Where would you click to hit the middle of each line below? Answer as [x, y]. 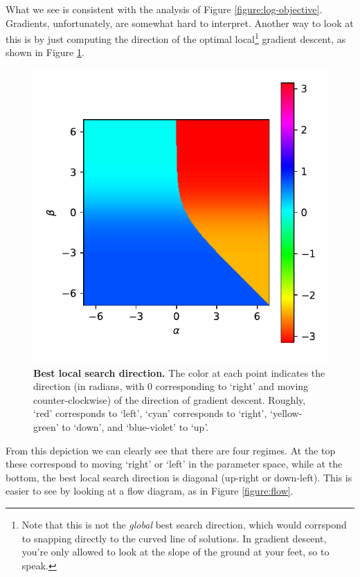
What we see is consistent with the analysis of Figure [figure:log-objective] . [164, 9]
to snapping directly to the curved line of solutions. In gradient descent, [174, 538]
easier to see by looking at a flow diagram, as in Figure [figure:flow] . [150, 491]
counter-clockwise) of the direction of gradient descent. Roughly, [170, 399]
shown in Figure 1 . [45, 52]
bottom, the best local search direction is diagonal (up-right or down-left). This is [179, 477]
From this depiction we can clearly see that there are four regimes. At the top [171, 450]
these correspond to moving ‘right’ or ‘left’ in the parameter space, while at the [174, 464]
